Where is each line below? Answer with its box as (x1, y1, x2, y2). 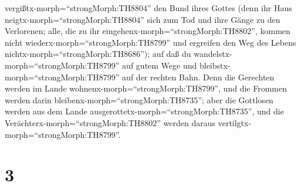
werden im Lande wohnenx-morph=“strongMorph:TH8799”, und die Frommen (5, 82, 287, 94)
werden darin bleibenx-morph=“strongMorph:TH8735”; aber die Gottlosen (5, 93, 273, 106)
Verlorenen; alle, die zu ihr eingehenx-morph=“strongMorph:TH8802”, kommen (5, 25, 290, 37)
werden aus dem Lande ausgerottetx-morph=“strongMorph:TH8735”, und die (5, 105, 284, 117)
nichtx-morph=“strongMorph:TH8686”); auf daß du (5, 48, 191, 60)
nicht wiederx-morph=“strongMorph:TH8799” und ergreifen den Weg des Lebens (5, 36, 296, 48)
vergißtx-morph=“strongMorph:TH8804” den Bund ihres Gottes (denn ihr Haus (5, 2, 292, 13)
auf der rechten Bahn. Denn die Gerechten (122, 70, 275, 83)
